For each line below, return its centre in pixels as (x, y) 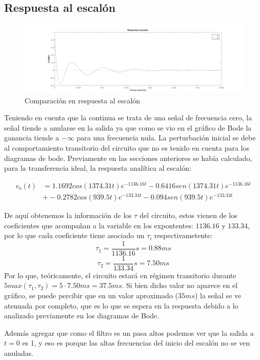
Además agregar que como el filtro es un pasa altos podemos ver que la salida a (129, 332)
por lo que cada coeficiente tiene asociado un (74, 235)
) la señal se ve (218, 295)
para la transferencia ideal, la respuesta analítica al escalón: (98, 168)
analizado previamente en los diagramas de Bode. (82, 316)
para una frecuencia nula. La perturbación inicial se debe (166, 138)
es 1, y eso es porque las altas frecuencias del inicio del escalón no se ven (136, 343)
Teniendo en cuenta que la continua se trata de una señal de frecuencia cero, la (128, 118)
